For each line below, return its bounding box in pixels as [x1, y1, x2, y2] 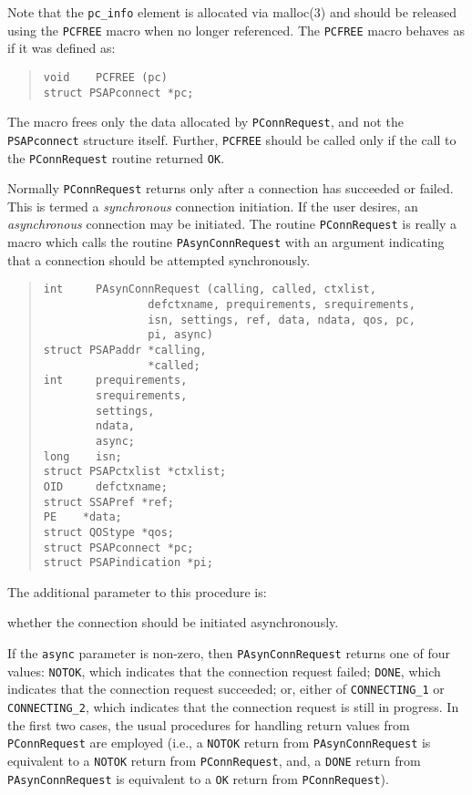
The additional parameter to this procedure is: [7, 582, 267, 601]
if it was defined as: [7, 38, 116, 57]
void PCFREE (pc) [43, 70, 168, 84]
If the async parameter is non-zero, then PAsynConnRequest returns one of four [7, 644, 450, 662]
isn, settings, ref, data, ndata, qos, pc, [148, 313, 416, 326]
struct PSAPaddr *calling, [43, 343, 207, 356]
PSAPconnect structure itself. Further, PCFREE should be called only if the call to [7, 129, 457, 149]
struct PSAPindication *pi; [43, 556, 213, 570]
